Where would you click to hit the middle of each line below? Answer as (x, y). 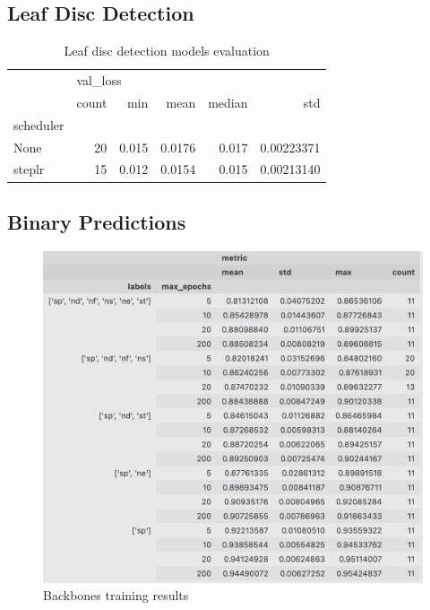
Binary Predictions (97, 221)
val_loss (99, 80)
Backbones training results (116, 595)
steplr (29, 169)
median (228, 102)
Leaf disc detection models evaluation (167, 51)
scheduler (39, 124)
